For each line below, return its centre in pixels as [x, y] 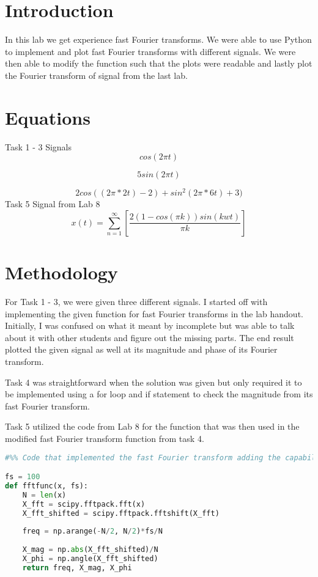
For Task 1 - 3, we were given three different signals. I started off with [136, 302]
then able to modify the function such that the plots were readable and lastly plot [159, 63]
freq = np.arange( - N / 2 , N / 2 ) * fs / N [92, 531]
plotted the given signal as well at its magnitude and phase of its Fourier [141, 349]
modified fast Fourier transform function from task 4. [105, 438]
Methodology [61, 272]
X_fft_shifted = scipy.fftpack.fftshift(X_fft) [121, 513]
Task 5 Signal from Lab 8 [53, 204]
